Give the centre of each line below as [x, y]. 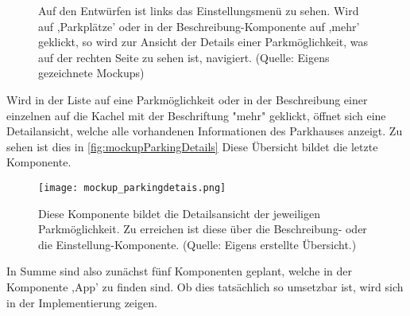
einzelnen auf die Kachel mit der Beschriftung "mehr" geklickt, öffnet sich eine [196, 115]
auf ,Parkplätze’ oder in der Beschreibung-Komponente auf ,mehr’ [199, 26]
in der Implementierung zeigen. [82, 302]
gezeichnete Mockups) [91, 73]
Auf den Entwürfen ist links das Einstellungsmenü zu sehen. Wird [199, 10]
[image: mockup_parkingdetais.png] [132, 187]
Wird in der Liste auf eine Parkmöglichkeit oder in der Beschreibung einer [187, 99]
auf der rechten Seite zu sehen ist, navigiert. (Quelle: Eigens [184, 57]
